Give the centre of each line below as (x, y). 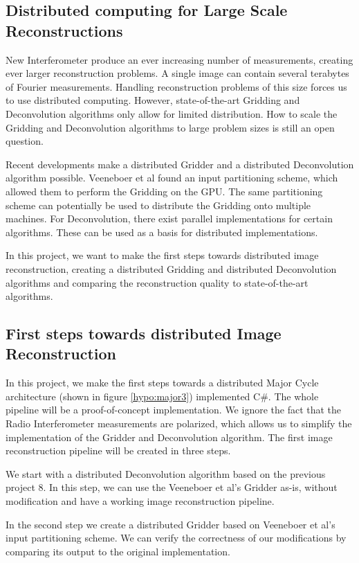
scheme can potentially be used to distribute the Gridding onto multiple (158, 205)
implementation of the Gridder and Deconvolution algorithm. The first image (169, 437)
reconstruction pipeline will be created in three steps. (118, 450)
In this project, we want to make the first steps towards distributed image (162, 255)
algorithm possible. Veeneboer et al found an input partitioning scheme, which (172, 178)
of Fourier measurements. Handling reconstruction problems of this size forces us (176, 86)
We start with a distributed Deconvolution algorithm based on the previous (166, 473)
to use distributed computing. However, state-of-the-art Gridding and (153, 100)
